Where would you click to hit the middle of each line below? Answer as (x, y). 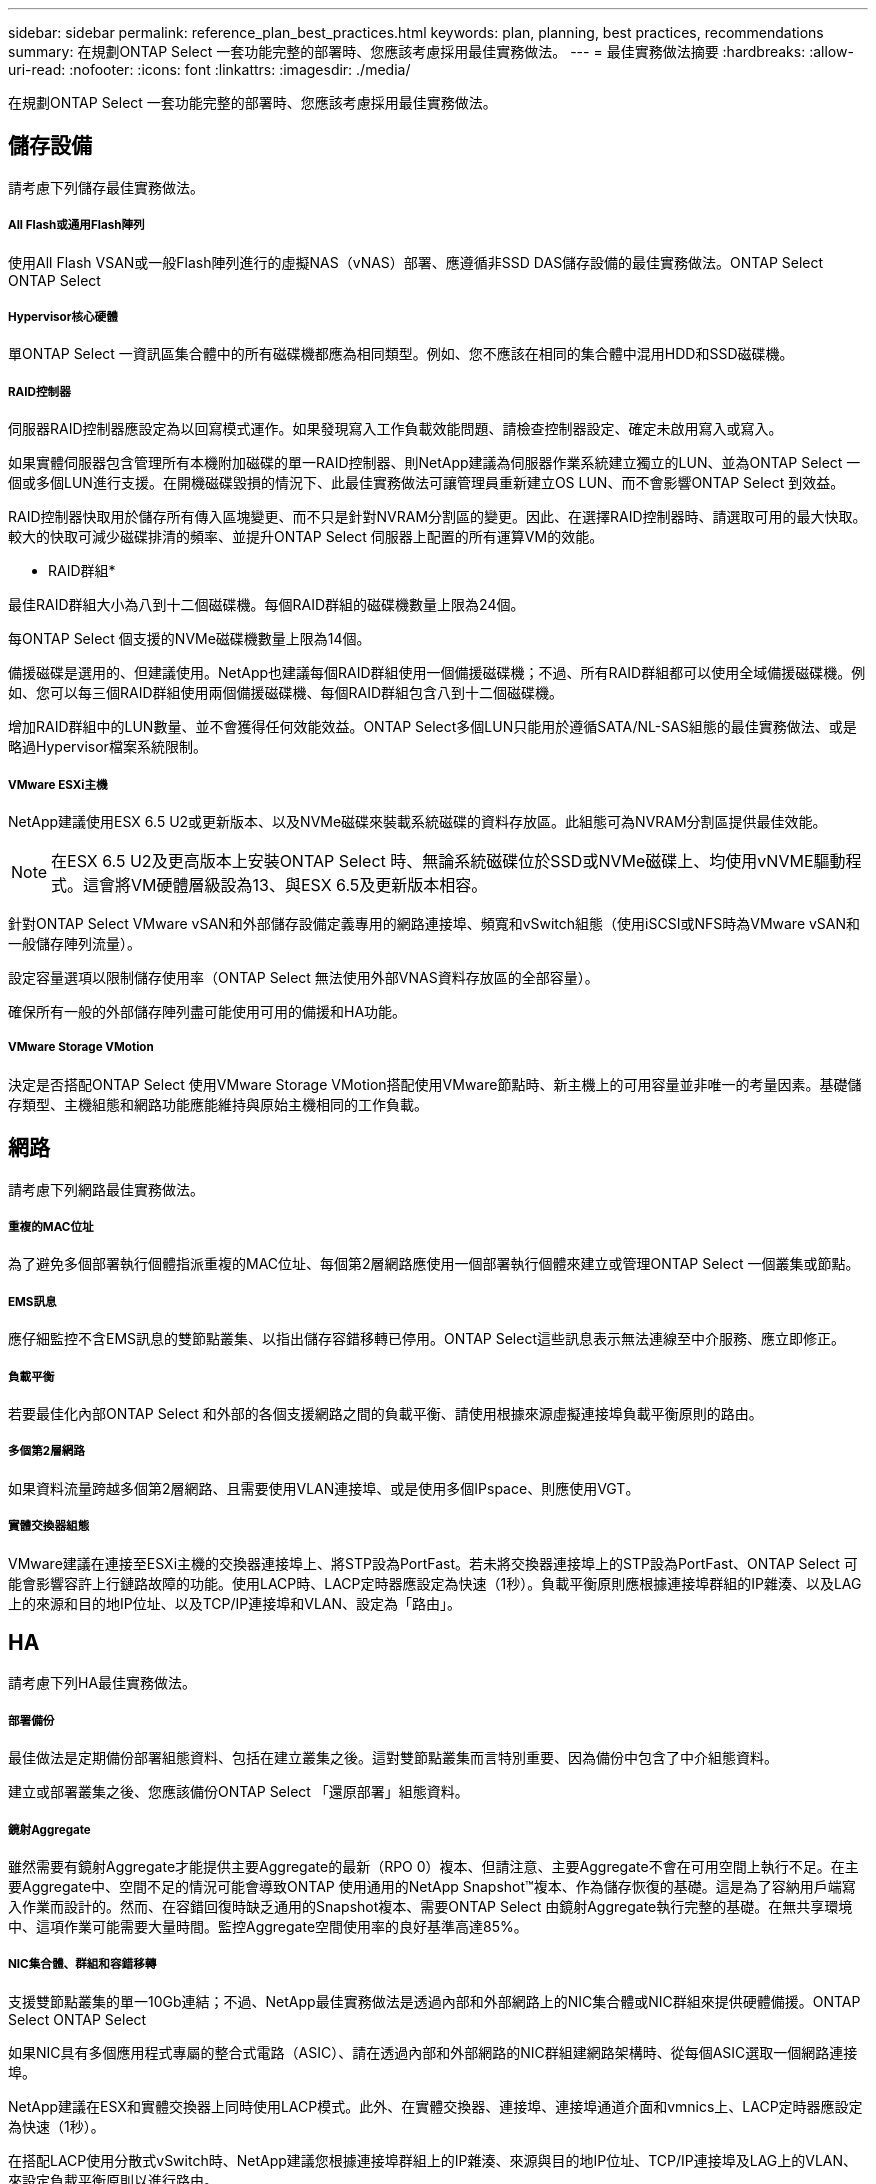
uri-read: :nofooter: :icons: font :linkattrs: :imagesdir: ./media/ (209, 69)
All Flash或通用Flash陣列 (76, 225)
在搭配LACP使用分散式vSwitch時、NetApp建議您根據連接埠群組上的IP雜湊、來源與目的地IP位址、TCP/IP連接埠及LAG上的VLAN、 (433, 2160)
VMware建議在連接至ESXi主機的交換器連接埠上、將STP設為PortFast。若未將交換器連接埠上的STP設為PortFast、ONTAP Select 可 (433, 1563)
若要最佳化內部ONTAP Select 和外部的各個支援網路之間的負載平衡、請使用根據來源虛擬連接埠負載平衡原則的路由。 (385, 1413)
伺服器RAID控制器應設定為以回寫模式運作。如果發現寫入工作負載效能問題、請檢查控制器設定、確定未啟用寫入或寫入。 (395, 429)
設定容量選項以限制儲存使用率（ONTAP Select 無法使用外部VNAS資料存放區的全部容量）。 (303, 977)
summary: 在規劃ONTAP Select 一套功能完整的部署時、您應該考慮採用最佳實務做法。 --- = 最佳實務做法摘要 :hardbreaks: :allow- (431, 51)
